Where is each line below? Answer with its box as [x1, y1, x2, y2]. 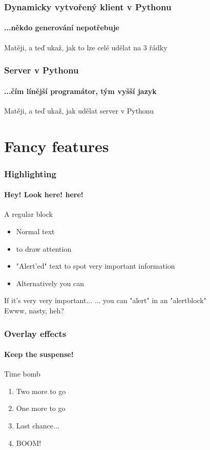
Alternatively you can [16, 277, 85, 288]
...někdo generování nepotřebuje [4, 22, 119, 33]
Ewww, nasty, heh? [4, 305, 64, 316]
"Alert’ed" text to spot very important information [16, 260, 175, 271]
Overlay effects [4, 327, 67, 340]
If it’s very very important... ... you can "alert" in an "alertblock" [4, 295, 206, 306]
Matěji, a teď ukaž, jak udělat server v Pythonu [4, 105, 154, 116]
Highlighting [4, 167, 56, 180]
